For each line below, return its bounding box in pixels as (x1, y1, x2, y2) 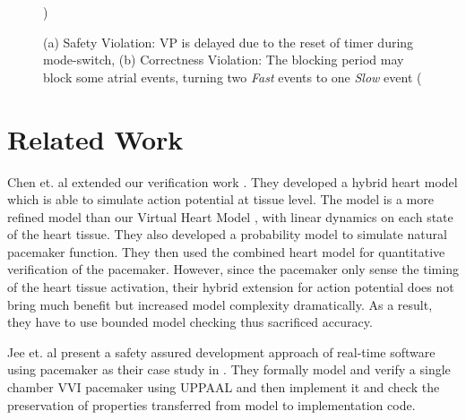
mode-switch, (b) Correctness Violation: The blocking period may (43, 50, 404, 69)
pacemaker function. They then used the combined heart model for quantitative (7, 242, 445, 261)
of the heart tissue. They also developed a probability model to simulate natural (7, 225, 447, 244)
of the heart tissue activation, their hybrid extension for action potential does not (7, 278, 454, 296)
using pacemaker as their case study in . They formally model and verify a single (7, 360, 451, 379)
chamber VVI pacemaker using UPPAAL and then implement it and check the (7, 378, 440, 397)
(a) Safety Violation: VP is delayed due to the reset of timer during (43, 32, 414, 51)
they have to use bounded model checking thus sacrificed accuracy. (7, 313, 373, 331)
